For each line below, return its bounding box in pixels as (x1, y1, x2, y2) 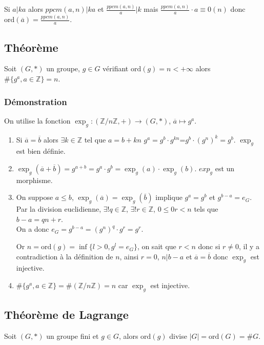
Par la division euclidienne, (16, 204, 101, 214)
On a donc (16, 224, 49, 234)
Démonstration (4, 95, 67, 108)
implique (155, 192, 182, 202)
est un (215, 163, 235, 174)
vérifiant (103, 63, 129, 74)
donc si (198, 241, 220, 252)
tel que (84, 134, 106, 145)
